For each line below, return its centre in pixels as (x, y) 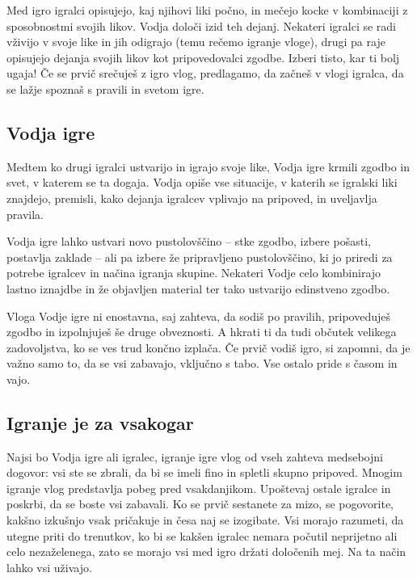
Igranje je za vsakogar (100, 422)
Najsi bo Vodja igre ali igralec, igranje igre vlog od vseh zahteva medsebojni (195, 456)
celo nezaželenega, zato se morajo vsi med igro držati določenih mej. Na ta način (206, 552)
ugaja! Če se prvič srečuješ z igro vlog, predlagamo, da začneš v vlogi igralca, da (205, 73)
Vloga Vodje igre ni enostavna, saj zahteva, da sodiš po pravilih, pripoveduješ (198, 316)
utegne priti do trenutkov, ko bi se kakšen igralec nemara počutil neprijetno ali (202, 535)
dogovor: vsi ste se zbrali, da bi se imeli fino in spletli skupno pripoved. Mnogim (204, 472)
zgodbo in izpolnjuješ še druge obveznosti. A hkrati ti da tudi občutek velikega (202, 332)
